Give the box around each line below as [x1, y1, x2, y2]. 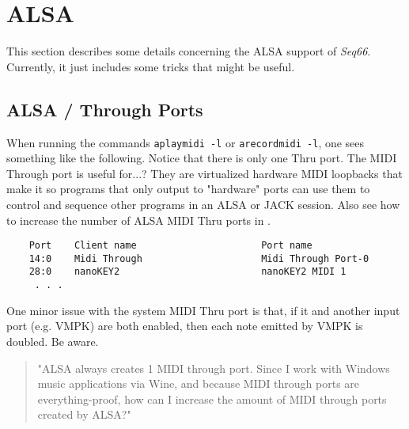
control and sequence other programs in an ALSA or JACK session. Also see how [6, 196, 400, 212]
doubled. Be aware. [6, 332, 99, 349]
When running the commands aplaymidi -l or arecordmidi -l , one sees [6, 134, 365, 150]
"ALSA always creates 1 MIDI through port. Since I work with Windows [37, 359, 390, 376]
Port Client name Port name [28, 240, 312, 252]
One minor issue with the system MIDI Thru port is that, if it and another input [6, 302, 400, 318]
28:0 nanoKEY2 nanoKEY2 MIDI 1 [28, 266, 347, 278]
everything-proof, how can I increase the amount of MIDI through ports [37, 390, 387, 407]
